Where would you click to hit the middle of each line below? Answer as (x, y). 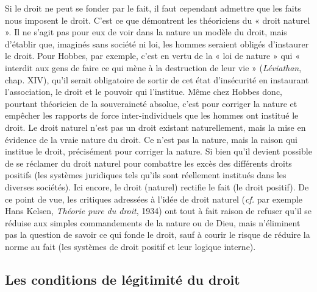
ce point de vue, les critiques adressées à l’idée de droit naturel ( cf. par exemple (154, 199)
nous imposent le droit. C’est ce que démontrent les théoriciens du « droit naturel (158, 20)
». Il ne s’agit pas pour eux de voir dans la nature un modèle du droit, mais (146, 32)
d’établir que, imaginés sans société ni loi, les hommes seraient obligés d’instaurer (157, 43)
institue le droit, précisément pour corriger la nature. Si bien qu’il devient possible (158, 151)
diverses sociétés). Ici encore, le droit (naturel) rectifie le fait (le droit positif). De (157, 186)
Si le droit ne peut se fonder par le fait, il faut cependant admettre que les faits (153, 8)
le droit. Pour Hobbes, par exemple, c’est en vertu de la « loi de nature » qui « (152, 56)
